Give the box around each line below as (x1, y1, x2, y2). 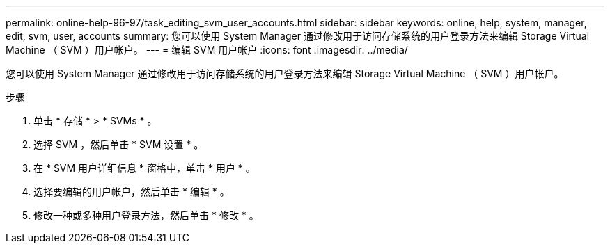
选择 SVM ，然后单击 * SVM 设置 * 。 (33, 138, 204, 150)
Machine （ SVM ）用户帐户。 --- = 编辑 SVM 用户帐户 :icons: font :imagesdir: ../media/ (6, 44, 408, 56)
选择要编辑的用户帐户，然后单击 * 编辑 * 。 (33, 186, 230, 198)
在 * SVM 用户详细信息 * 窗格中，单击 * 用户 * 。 (33, 162, 256, 174)
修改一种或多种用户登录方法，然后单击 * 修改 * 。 (33, 209, 259, 221)
